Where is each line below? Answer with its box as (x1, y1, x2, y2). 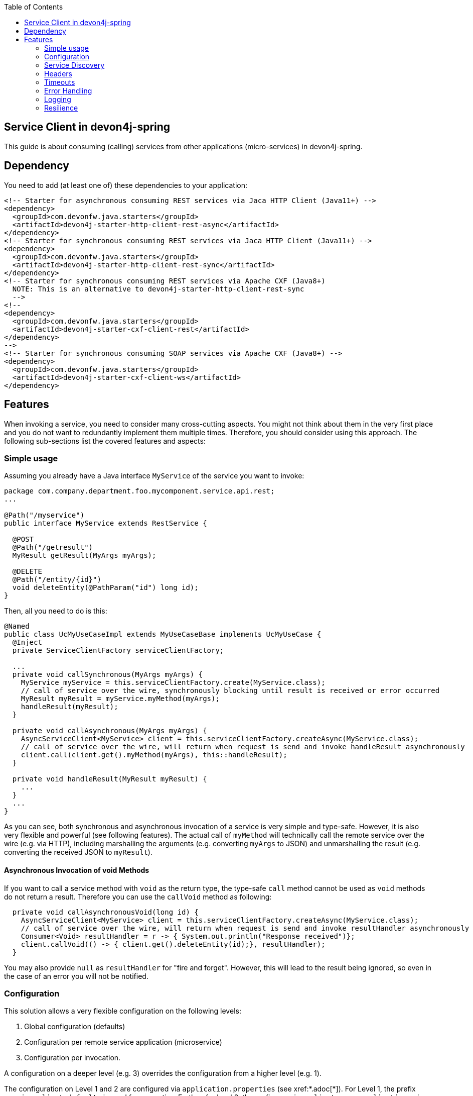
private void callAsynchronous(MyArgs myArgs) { (12, 727, 207, 735)
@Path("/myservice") (4, 511, 85, 520)
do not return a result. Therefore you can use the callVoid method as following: (4, 892, 272, 901)
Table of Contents (4, 3, 63, 11)
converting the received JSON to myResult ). (4, 848, 152, 857)
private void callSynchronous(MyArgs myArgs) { (12, 670, 203, 679)
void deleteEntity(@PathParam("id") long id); (12, 583, 199, 592)
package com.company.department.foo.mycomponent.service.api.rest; (4, 487, 275, 495)
